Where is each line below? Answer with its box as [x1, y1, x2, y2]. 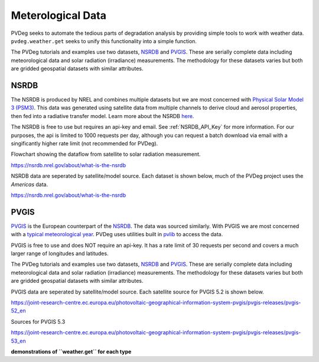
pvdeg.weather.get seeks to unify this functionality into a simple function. [11, 37, 197, 44]
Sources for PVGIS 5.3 [11, 318, 66, 325]
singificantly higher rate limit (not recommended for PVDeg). [11, 139, 158, 147]
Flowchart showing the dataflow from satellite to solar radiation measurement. [11, 151, 201, 158]
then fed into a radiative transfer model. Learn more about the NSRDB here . [11, 112, 194, 119]
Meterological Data [11, 9, 106, 22]
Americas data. [11, 181, 48, 188]
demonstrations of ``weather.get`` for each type [11, 348, 132, 355]
